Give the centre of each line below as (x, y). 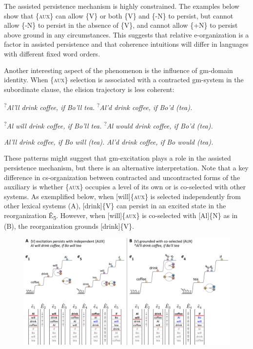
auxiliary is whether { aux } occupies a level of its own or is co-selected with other (125, 187)
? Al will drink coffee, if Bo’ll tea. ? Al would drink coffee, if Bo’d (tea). (108, 125)
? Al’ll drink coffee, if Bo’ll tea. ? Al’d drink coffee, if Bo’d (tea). (98, 106)
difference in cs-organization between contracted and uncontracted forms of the (122, 177)
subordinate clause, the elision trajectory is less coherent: (89, 89)
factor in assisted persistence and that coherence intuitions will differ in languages (126, 44)
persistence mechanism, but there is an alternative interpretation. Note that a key (126, 168)
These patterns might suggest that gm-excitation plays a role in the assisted (117, 158)
